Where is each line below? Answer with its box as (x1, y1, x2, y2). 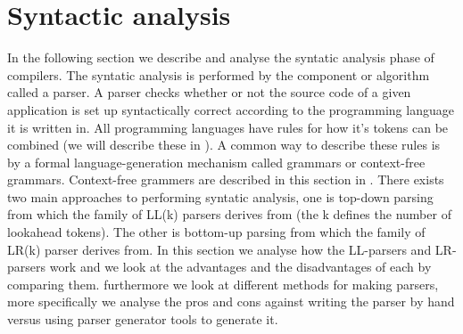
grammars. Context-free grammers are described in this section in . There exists (7, 170, 444, 189)
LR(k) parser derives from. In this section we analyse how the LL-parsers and (7, 240, 432, 258)
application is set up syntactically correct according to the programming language (7, 100, 454, 118)
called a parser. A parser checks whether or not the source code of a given (7, 83, 411, 102)
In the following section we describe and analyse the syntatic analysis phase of (7, 48, 434, 67)
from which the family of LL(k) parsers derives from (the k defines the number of (7, 205, 451, 224)
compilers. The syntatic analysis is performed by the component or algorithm (7, 65, 430, 84)
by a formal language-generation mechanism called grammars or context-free (7, 152, 426, 171)
